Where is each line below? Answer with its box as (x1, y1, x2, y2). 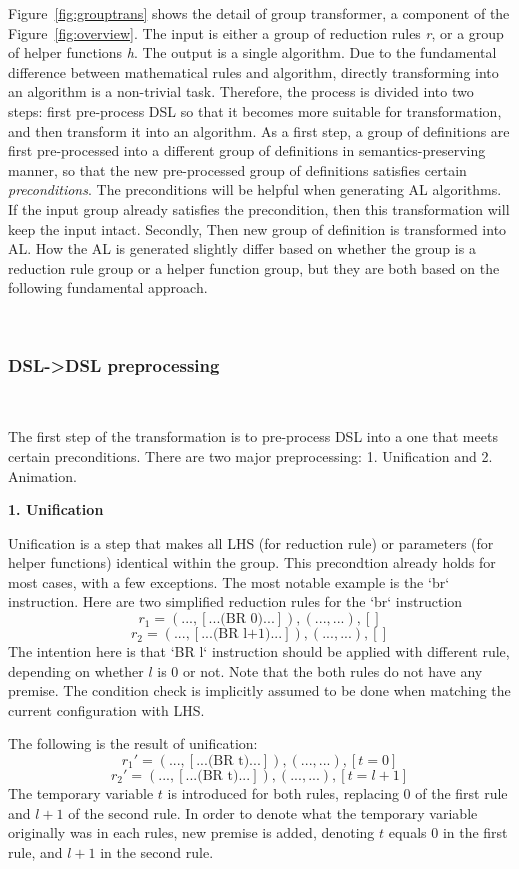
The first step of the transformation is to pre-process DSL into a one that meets (8, 426, 498, 447)
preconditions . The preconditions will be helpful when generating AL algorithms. (8, 179, 502, 200)
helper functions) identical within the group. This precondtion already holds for (8, 552, 496, 573)
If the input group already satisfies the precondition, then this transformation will (8, 198, 510, 219)
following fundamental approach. (8, 277, 208, 298)
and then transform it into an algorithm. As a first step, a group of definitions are (8, 120, 510, 141)
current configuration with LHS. (8, 699, 205, 720)
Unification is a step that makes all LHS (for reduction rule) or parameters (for (8, 532, 494, 553)
